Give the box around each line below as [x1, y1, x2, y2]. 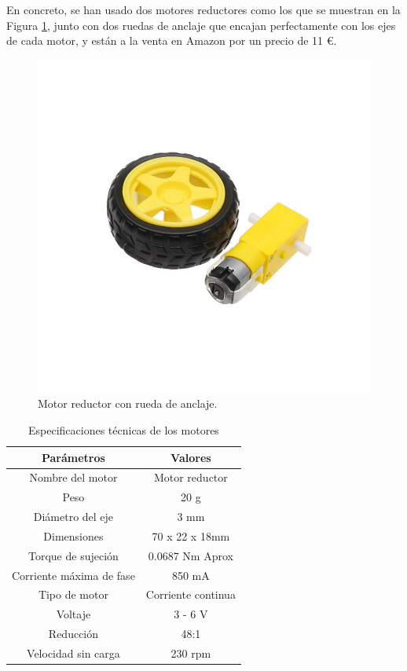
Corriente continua [145, 586, 236, 603]
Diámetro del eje [33, 508, 114, 525]
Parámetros [41, 449, 105, 465]
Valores [170, 449, 211, 465]
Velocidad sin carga [27, 645, 120, 661]
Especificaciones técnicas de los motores [28, 421, 219, 438]
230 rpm [170, 645, 211, 661]
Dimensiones [43, 527, 104, 544]
